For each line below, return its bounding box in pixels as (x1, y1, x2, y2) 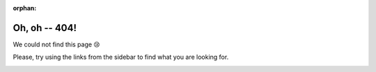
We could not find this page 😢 (13, 40, 100, 48)
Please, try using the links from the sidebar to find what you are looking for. (13, 53, 229, 62)
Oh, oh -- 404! (13, 21, 77, 34)
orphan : (13, 4, 37, 12)
